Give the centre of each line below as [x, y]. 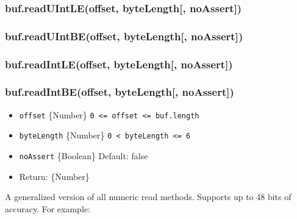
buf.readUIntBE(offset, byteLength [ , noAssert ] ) [124, 36]
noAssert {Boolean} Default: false [84, 156]
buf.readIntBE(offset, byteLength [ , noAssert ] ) [120, 92]
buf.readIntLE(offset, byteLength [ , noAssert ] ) [119, 64]
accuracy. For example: [48, 208]
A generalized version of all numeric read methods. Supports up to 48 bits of [148, 197]
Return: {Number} [54, 176]
